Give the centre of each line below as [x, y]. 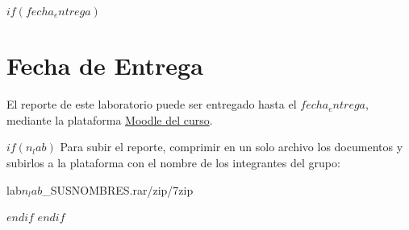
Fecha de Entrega [105, 66]
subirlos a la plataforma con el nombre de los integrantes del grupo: [173, 162]
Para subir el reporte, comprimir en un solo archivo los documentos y [232, 147]
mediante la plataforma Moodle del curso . [110, 119]
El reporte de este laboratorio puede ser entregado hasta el [152, 104]
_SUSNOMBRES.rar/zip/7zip [118, 189]
